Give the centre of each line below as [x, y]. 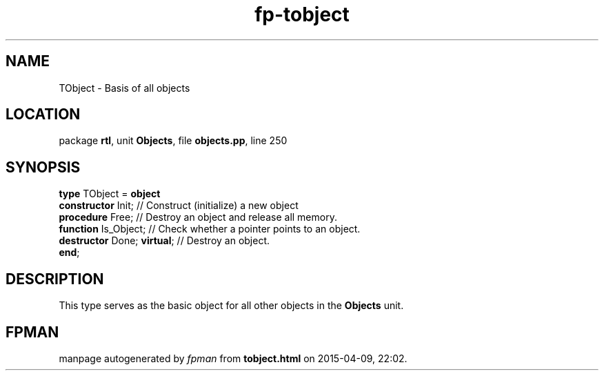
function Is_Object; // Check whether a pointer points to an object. [210, 229]
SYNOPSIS [43, 167]
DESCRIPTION [55, 279]
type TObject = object [110, 194]
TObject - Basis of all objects [124, 88]
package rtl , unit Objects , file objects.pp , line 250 [173, 141]
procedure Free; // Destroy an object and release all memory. [198, 217]
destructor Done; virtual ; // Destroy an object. [164, 241]
